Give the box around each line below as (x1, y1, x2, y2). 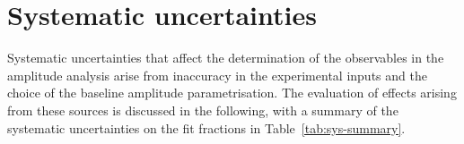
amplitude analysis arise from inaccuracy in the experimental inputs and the (7, 65, 427, 84)
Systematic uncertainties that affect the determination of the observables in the (7, 48, 444, 67)
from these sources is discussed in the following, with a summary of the (7, 100, 398, 119)
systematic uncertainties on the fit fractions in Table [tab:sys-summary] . (7, 118, 406, 137)
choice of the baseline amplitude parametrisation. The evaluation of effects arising (7, 83, 457, 102)
